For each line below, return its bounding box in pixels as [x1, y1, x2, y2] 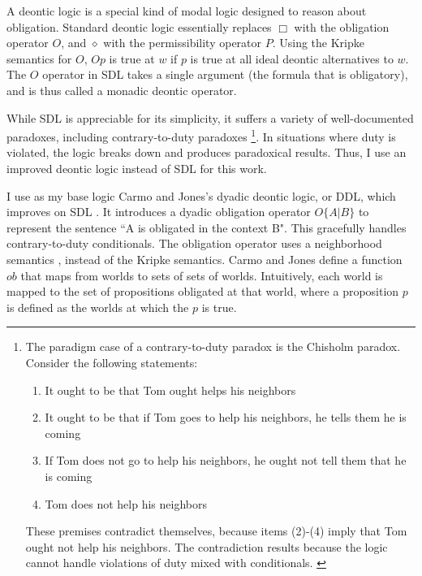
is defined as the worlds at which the [6, 298, 189, 315]
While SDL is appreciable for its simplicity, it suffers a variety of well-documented [6, 109, 414, 126]
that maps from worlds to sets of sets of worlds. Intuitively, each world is [20, 266, 383, 284]
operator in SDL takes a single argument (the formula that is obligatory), [42, 66, 408, 83]
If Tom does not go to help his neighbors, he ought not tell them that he [45, 452, 407, 469]
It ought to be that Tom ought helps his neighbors [45, 381, 296, 398]
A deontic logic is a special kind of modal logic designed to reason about [6, 2, 367, 19]
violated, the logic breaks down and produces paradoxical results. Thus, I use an [6, 144, 407, 161]
